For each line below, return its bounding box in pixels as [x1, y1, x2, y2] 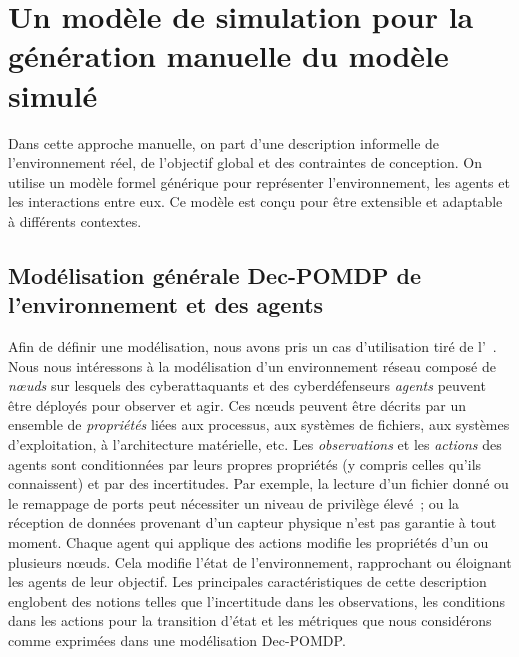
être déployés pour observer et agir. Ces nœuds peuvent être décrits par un [8, 394, 467, 415]
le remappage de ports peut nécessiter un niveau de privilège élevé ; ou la [8, 492, 460, 513]
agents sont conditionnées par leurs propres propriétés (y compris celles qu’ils [8, 453, 482, 474]
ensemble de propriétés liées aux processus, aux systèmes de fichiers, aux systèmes [8, 414, 510, 435]
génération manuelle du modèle [8, 35, 449, 76]
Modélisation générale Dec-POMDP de [8, 259, 422, 290]
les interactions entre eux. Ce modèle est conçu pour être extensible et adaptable [8, 191, 503, 212]
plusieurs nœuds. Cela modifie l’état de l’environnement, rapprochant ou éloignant [8, 551, 512, 572]
